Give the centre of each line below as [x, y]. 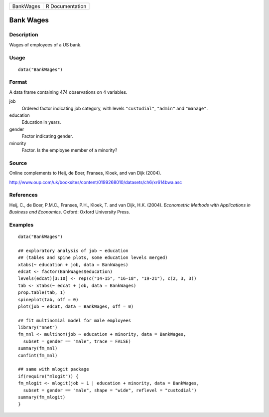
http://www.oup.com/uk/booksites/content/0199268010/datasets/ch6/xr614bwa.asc [96, 182]
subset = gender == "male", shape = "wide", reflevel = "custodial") [110, 390]
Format [18, 82]
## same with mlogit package [54, 369]
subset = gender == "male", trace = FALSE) [77, 341]
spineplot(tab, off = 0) [48, 300]
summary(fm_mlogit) [42, 397]
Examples [21, 224]
